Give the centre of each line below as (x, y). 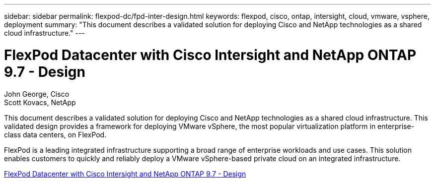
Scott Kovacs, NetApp (40, 102)
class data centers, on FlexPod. (55, 134)
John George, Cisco (37, 94)
